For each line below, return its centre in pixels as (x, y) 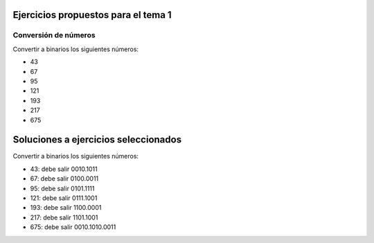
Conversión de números (54, 35)
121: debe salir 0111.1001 (64, 198)
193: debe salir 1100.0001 (66, 208)
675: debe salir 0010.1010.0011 (73, 227)
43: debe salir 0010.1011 (64, 169)
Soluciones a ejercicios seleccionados (97, 139)
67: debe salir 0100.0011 (64, 179)
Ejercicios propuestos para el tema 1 (92, 15)
